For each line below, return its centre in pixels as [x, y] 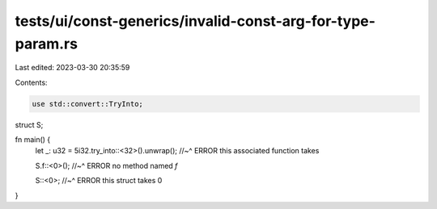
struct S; [29, 124]
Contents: [31, 82]
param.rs [47, 44]
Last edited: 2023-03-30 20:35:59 [72, 68]
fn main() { [33, 140]
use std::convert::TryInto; [87, 104]
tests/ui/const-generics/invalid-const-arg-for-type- [195, 21]
